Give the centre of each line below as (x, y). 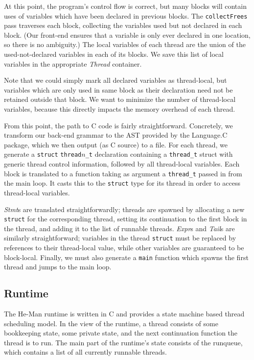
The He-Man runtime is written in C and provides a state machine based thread (124, 314)
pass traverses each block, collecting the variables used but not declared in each (123, 25)
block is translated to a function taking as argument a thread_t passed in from (123, 173)
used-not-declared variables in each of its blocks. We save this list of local (114, 54)
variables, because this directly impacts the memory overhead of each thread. (120, 109)
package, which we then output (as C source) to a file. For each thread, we (116, 144)
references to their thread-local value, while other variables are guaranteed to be (124, 248)
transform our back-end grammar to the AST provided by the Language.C (116, 135)
